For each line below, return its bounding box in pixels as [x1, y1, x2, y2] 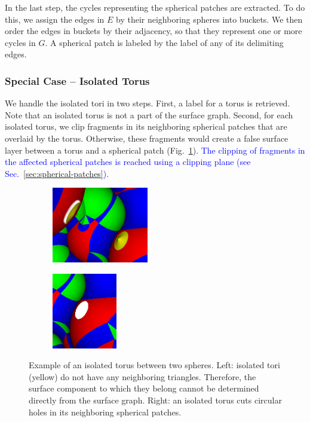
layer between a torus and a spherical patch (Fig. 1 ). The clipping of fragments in [5, 143, 305, 156]
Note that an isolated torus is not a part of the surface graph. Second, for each [5, 108, 293, 121]
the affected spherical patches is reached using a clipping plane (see [5, 155, 251, 168]
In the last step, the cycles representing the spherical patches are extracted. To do [5, 1, 305, 13]
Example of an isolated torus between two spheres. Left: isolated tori [29, 359, 280, 371]
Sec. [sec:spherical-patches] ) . [5, 167, 109, 179]
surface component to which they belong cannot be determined [29, 382, 259, 395]
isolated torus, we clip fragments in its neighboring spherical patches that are [5, 120, 287, 133]
